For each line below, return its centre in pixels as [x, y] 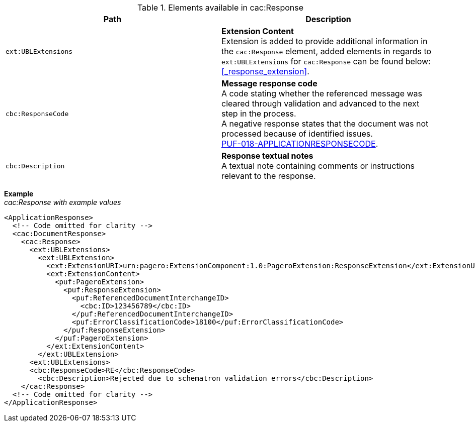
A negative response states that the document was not [325, 124]
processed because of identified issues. [297, 134]
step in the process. [259, 114]
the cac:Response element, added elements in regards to [327, 51]
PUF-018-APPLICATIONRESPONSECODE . [300, 144]
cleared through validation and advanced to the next [321, 103]
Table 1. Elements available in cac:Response [220, 8]
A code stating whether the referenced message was [322, 93]
